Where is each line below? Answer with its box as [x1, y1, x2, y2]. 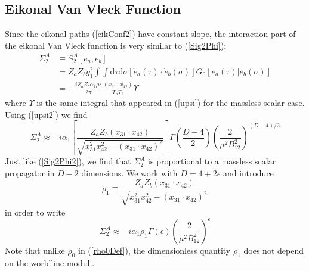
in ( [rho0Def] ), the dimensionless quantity [78, 244, 231, 256]
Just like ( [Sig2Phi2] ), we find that [5, 155, 131, 167]
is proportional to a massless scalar [148, 155, 276, 167]
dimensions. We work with [81, 166, 178, 179]
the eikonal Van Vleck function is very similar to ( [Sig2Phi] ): [5, 39, 227, 51]
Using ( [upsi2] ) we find [5, 108, 88, 120]
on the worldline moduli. [5, 256, 95, 269]
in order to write [5, 205, 66, 218]
